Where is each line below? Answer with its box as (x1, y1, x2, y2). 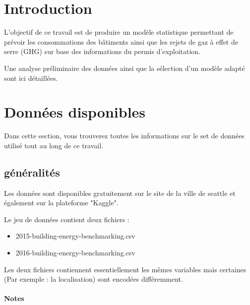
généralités (4, 164, 60, 180)
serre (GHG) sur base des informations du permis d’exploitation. (4, 46, 200, 57)
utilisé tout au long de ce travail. (4, 140, 104, 150)
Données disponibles (4, 102, 146, 122)
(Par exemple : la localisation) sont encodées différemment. (4, 274, 183, 284)
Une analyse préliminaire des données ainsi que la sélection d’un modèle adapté (4, 62, 245, 73)
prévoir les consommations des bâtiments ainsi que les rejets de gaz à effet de (4, 36, 238, 47)
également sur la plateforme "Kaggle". (4, 197, 119, 208)
